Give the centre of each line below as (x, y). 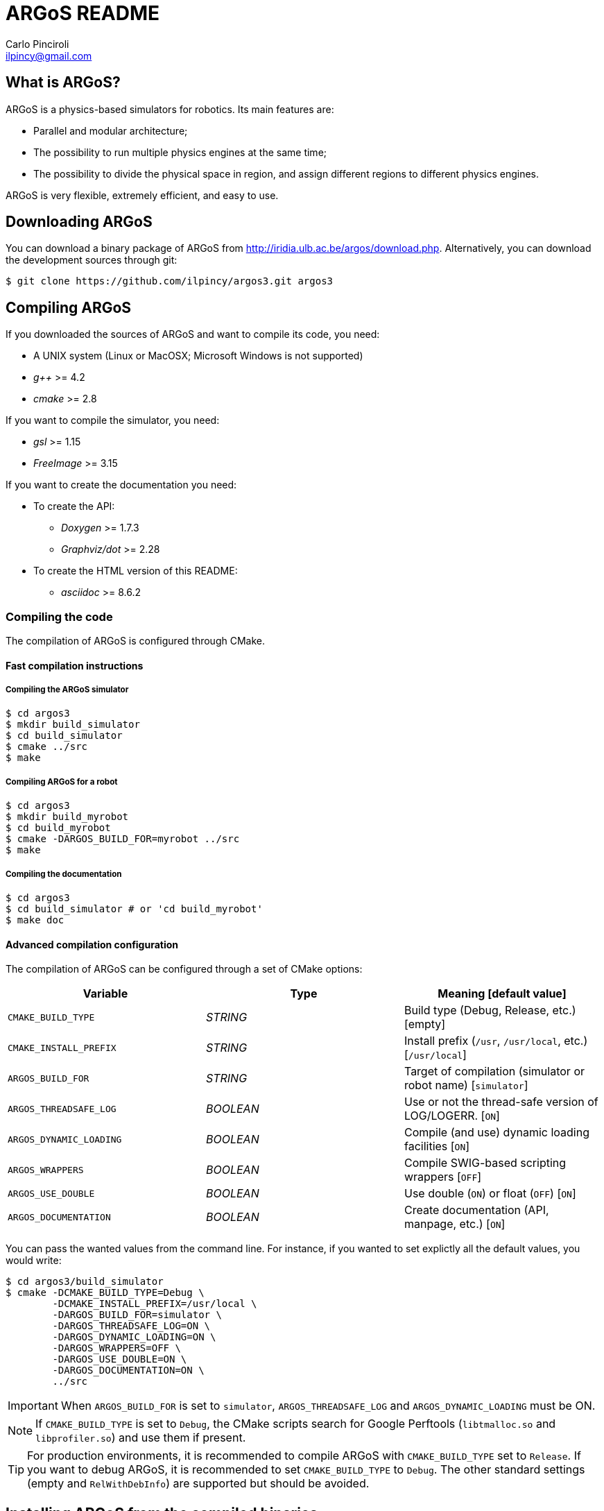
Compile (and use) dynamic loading (497, 1133)
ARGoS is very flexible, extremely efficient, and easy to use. (142, 195)
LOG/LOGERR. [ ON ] (452, 1116)
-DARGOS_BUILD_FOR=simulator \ (137, 1315)
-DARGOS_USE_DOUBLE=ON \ (120, 1359)
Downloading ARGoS (79, 222)
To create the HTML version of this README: (136, 571)
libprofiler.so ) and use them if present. (141, 1438)
